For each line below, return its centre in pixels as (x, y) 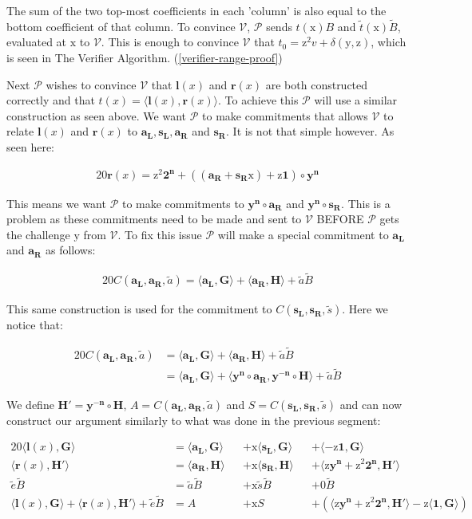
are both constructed (317, 84)
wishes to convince (91, 84)
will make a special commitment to (303, 234)
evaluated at (37, 42)
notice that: (35, 325)
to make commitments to (183, 203)
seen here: (30, 146)
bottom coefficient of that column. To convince (121, 26)
